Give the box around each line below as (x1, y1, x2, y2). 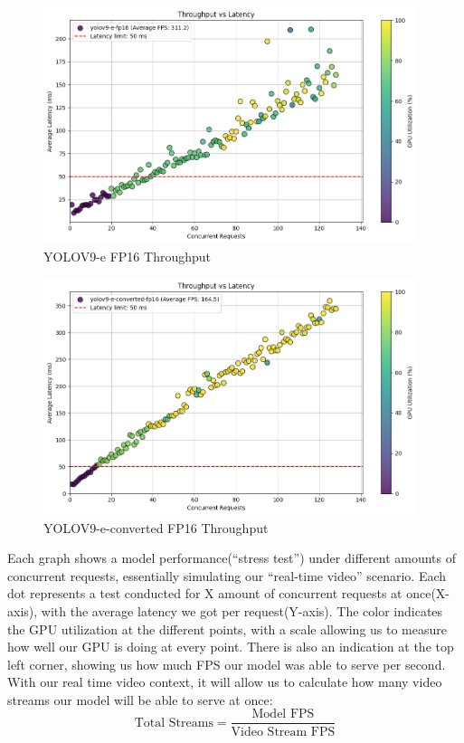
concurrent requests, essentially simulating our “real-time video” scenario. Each (7, 566, 447, 585)
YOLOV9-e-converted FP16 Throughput (43, 518, 269, 537)
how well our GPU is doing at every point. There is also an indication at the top (7, 637, 454, 656)
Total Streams (134, 716, 213, 729)
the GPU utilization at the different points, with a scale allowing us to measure (7, 619, 447, 638)
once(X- (406, 584, 450, 603)
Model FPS (251, 708, 315, 721)
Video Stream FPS (231, 725, 336, 738)
